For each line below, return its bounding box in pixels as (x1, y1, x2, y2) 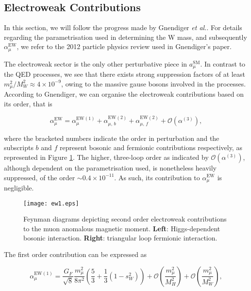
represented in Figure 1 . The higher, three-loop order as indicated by (4, 152, 209, 162)
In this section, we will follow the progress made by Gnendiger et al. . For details (4, 22, 242, 33)
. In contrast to (200, 58, 246, 68)
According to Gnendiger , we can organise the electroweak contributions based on (4, 89, 244, 99)
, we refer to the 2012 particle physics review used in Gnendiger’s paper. (17, 41, 232, 51)
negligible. (4, 183, 34, 192)
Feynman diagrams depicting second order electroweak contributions (23, 214, 227, 224)
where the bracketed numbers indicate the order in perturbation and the (4, 133, 219, 143)
